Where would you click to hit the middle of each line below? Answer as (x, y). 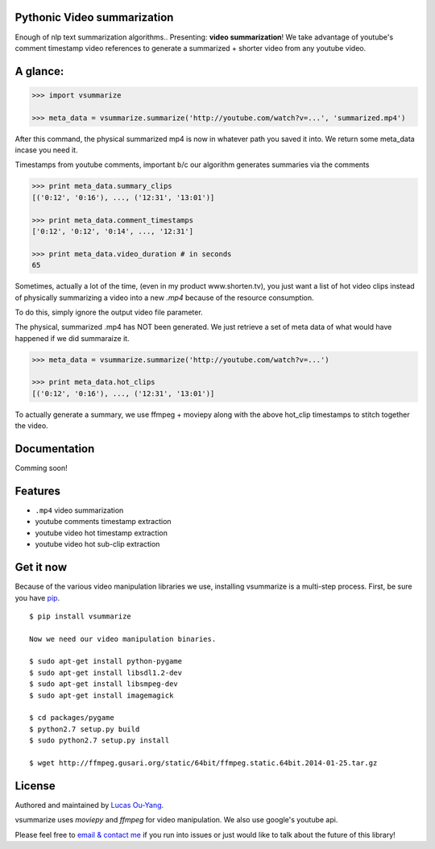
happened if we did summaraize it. (72, 338)
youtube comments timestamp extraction (104, 522)
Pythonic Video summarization (94, 17)
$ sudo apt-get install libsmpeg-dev (104, 684)
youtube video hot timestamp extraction (101, 533)
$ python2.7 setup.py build (85, 729)
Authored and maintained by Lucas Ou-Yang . (89, 805)
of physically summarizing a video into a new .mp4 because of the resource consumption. (164, 298)
